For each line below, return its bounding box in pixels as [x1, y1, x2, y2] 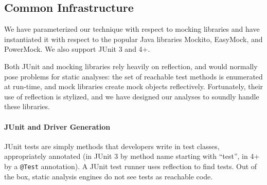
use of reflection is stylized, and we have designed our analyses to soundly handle [4, 91, 259, 101]
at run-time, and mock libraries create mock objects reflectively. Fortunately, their [4, 81, 263, 92]
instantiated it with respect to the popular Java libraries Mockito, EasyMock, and [4, 33, 263, 44]
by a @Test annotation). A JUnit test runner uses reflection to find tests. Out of [4, 160, 257, 171]
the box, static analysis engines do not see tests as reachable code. [4, 171, 213, 181]
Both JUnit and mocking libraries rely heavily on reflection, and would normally [4, 60, 258, 71]
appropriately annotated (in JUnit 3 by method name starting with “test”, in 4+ [4, 151, 260, 161]
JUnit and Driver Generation [4, 121, 111, 132]
